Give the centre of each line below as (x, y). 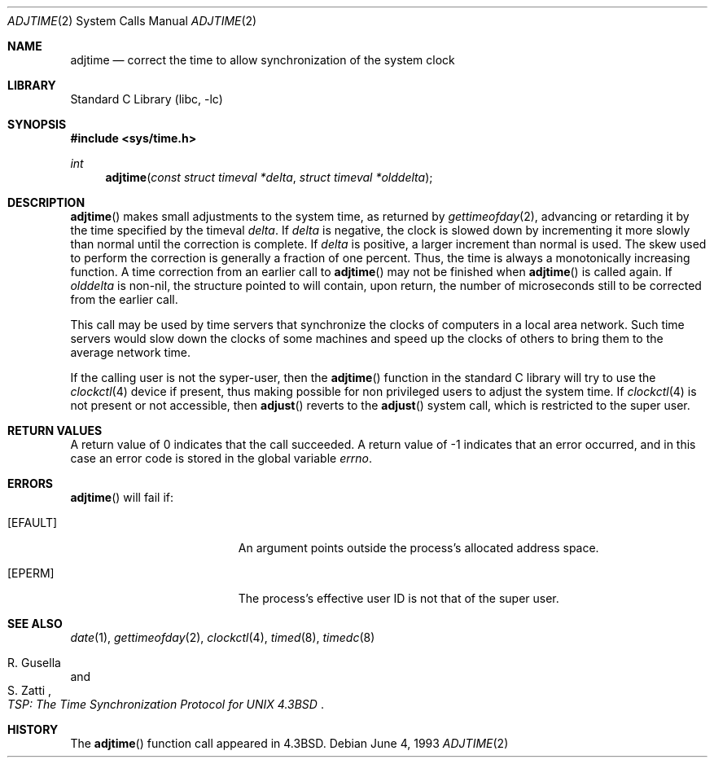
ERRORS (31, 483)
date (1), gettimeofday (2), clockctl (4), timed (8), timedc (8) (223, 637)
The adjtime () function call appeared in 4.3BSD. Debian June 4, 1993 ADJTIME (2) (289, 743)
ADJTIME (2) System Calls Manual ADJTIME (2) (132, 21)
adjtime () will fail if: (122, 497)
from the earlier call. (124, 299)
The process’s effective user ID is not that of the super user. (399, 598)
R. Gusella (34, 663)
